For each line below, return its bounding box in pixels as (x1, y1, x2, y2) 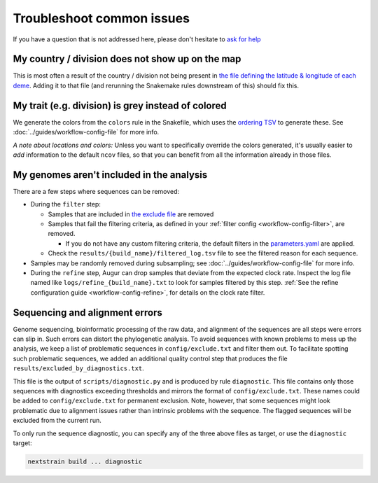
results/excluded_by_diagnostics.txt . (13, 364, 145, 372)
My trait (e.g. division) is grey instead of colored (13, 99, 227, 111)
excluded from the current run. (13, 416, 101, 425)
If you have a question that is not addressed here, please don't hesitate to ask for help (13, 35, 262, 43)
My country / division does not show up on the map (13, 53, 241, 65)
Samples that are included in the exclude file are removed (48, 210, 214, 218)
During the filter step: (30, 200, 101, 209)
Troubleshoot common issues (13, 10, 190, 26)
